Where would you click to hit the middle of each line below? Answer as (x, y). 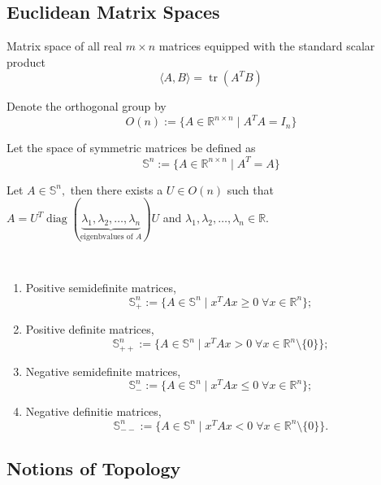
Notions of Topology (94, 468)
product (26, 61)
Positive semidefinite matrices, (101, 288)
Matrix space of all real (65, 46)
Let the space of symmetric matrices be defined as (131, 148)
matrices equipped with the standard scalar (267, 46)
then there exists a (117, 189)
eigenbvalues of (106, 237)
